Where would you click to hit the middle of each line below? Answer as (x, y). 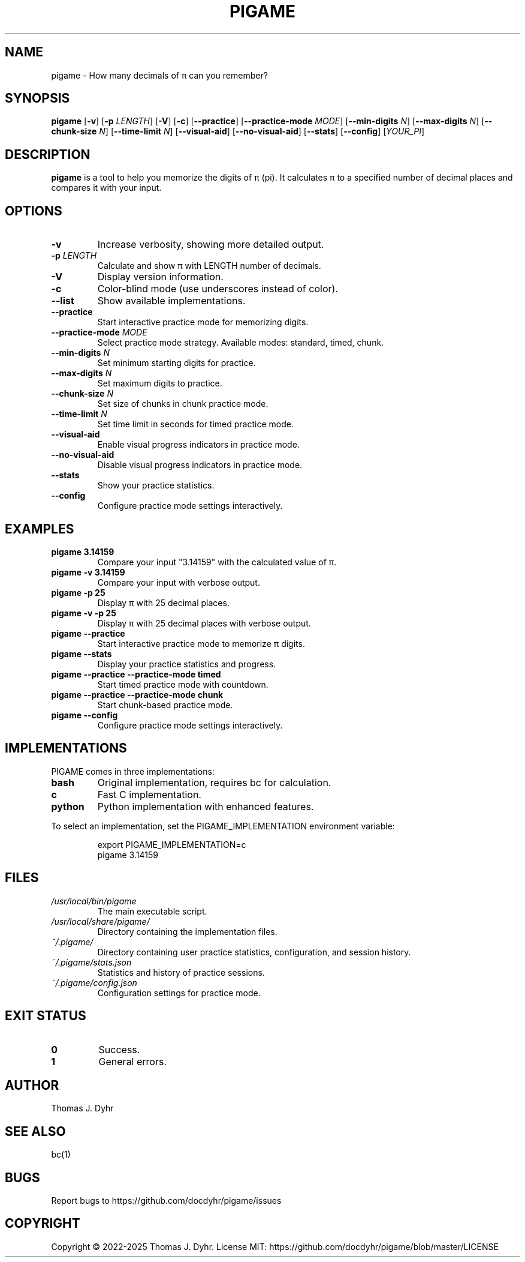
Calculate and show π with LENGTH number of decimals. (209, 266)
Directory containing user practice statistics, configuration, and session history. (254, 952)
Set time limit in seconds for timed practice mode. (195, 424)
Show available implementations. (171, 301)
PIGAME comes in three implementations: (133, 771)
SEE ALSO (35, 1131)
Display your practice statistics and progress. (187, 664)
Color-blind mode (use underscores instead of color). (218, 289)
